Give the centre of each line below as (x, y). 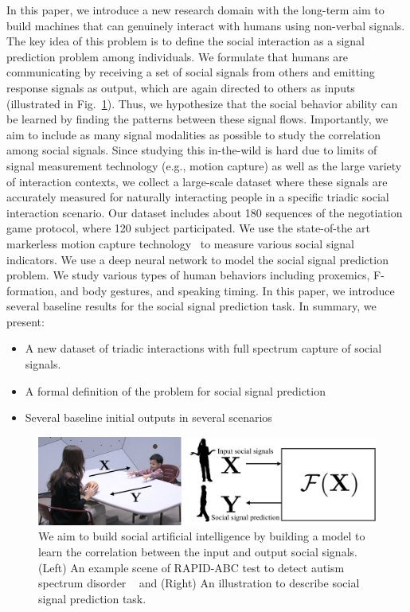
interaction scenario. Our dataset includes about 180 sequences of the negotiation (205, 212)
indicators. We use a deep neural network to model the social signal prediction (197, 259)
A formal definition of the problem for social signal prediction (175, 390)
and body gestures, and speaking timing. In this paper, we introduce (228, 290)
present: (25, 321)
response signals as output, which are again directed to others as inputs (181, 87)
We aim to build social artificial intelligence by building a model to (202, 536)
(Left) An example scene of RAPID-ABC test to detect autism (191, 567)
